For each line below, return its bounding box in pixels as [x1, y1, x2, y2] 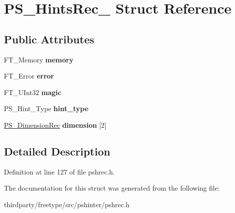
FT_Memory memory [4, 54, 74, 64]
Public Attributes [4, 31, 95, 46]
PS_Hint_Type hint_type [4, 103, 89, 114]
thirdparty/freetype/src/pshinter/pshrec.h [4, 199, 130, 209]
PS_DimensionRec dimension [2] [4, 119, 107, 130]
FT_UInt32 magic [4, 87, 61, 97]
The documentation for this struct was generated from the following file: [4, 183, 220, 193]
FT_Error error [4, 71, 54, 81]
